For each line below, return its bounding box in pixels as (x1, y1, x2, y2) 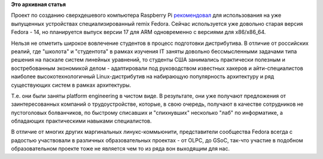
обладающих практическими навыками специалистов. (11, 117, 152, 125)
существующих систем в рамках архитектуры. (11, 81, 132, 88)
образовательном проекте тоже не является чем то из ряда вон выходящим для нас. (11, 145, 230, 152)
